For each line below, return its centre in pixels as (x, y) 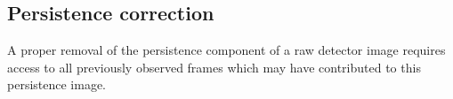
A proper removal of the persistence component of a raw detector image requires (226, 50)
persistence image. (57, 84)
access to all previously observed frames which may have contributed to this (214, 67)
